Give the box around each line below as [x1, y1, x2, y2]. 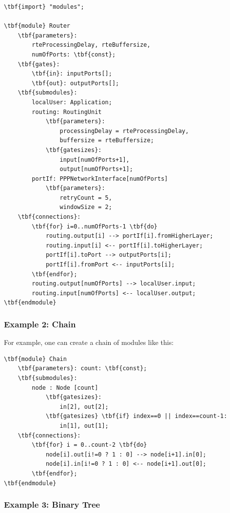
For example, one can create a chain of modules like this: [4, 337, 174, 347]
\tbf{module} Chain [4, 355, 67, 362]
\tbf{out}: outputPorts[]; [32, 79, 119, 87]
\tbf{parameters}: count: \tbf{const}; [18, 365, 147, 372]
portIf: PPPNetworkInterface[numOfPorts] [32, 175, 168, 182]
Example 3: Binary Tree [4, 498, 100, 511]
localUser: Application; [32, 98, 112, 106]
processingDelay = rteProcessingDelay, [59, 127, 189, 134]
